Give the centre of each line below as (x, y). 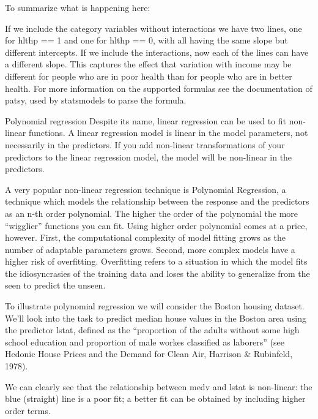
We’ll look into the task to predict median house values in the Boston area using (156, 318)
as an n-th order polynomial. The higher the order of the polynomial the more (152, 213)
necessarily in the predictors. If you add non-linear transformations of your (145, 144)
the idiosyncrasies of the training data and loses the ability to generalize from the (157, 273)
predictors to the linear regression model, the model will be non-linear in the (149, 157)
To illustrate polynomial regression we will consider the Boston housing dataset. (155, 306)
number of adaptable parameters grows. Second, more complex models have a (150, 249)
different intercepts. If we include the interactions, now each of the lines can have (157, 52)
